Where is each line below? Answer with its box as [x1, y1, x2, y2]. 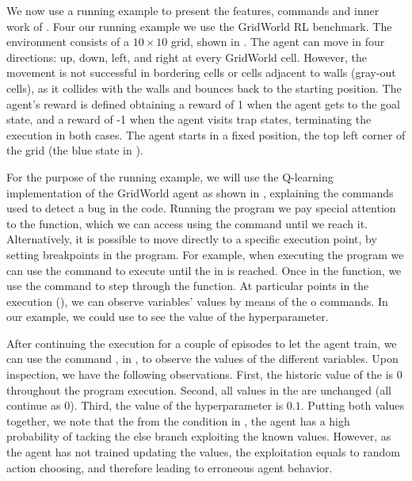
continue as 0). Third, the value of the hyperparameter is [6, 397, 284, 414]
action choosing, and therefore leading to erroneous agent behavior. [6, 459, 333, 475]
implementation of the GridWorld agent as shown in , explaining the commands [6, 184, 394, 200]
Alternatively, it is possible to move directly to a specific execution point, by [6, 231, 377, 247]
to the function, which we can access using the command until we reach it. [6, 215, 368, 231]
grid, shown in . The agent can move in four [170, 33, 385, 50]
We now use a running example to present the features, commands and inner [6, 2, 380, 18]
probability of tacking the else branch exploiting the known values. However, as [6, 428, 391, 445]
